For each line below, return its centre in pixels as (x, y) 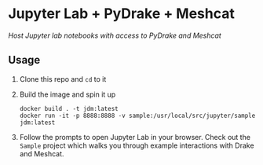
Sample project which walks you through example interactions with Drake (137, 145)
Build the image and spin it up (68, 94)
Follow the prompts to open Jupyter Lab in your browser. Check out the (135, 137)
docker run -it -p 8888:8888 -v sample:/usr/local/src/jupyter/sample (137, 115)
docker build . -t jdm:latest (69, 108)
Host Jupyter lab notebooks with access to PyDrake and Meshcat (115, 35)
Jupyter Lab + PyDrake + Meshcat (122, 14)
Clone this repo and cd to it (63, 79)
